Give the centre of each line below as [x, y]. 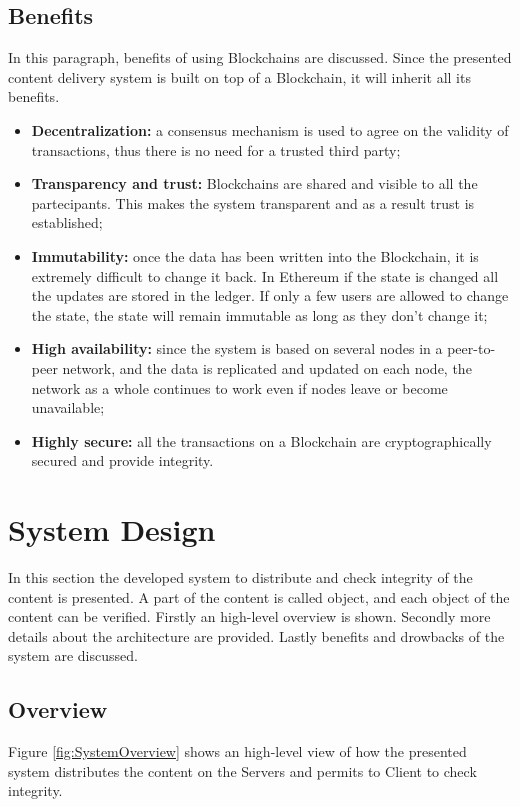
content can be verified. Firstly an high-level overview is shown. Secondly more [249, 616]
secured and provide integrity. [122, 460]
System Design [112, 529]
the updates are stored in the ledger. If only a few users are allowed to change [270, 295]
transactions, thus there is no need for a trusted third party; [216, 149]
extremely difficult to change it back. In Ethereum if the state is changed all [265, 275]
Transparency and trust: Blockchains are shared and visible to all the [254, 183]
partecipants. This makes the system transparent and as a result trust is [253, 202]
